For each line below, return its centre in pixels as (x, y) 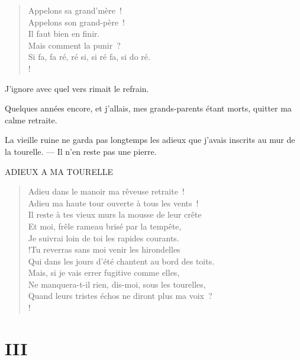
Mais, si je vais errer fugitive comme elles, (104, 273)
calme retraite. (31, 120)
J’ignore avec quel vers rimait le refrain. (77, 88)
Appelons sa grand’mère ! (75, 10)
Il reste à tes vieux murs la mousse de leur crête (115, 214)
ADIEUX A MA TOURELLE (59, 171)
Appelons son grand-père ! (76, 22)
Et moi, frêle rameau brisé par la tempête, (105, 226)
